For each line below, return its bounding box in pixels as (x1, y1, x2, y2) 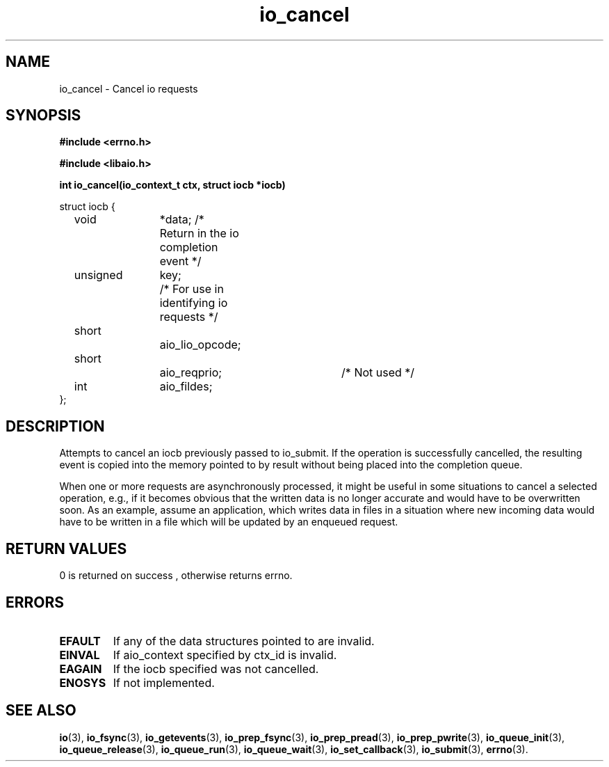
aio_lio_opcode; (159, 338, 241, 352)
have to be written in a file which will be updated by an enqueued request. (59, 516, 398, 528)
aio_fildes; (159, 379, 213, 394)
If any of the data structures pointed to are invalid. (113, 633, 375, 648)
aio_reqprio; (159, 365, 222, 380)
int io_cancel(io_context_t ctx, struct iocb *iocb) (59, 179, 286, 191)
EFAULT (59, 633, 101, 648)
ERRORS (6, 593, 65, 611)
